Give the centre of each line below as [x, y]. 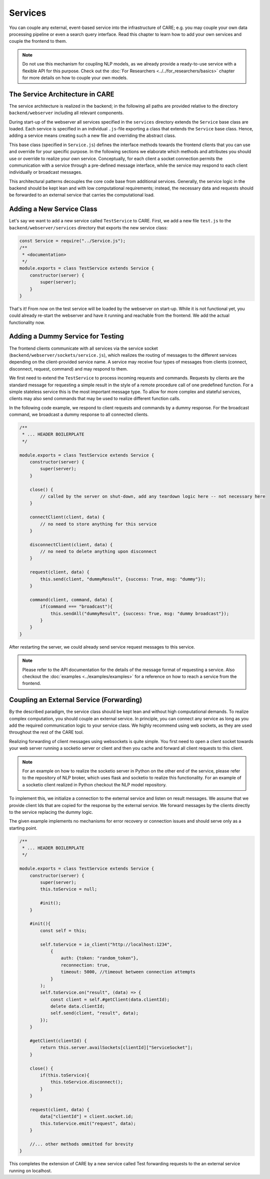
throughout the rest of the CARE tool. [46, 732]
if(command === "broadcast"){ [76, 607]
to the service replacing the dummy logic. [51, 812]
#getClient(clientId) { [58, 1041]
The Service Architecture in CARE [62, 94]
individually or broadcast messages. [46, 172]
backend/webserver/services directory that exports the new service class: [88, 228]
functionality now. [27, 322]
